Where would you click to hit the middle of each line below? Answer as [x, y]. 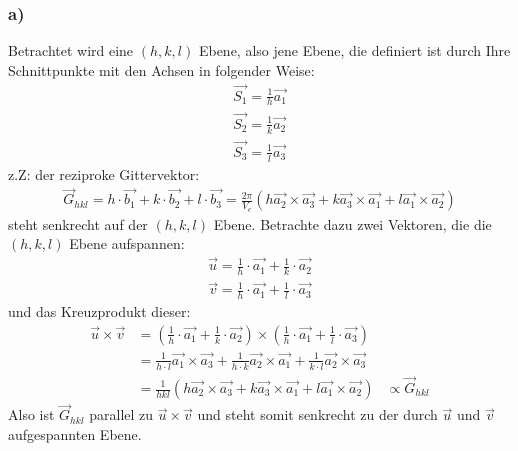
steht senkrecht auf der [78, 223]
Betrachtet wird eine [71, 50]
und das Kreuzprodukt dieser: [99, 311]
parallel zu [121, 414]
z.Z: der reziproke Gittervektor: [104, 173]
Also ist [31, 414]
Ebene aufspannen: [127, 243]
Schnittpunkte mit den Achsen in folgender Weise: [161, 69]
